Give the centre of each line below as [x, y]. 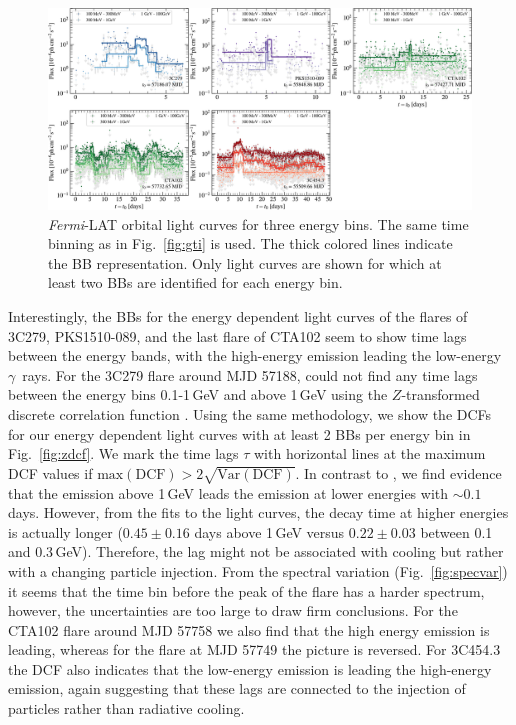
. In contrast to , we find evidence [398, 472]
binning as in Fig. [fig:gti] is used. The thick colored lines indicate [250, 243]
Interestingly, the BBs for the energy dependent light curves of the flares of [238, 316]
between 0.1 [456, 531]
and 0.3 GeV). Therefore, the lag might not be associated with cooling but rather [256, 551]
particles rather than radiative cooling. [126, 708]
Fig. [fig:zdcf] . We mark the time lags [123, 453]
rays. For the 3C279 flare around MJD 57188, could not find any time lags [250, 374]
